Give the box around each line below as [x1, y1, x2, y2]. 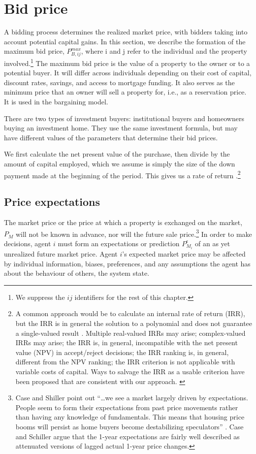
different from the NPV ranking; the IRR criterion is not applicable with [15, 357, 235, 367]
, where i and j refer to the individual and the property [81, 46, 247, 56]
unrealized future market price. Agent [4, 249, 118, 259]
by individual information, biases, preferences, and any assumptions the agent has [4, 258, 251, 268]
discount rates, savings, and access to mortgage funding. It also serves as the [4, 77, 235, 87]
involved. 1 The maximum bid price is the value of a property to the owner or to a [4, 57, 250, 68]
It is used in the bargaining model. [4, 97, 108, 107]
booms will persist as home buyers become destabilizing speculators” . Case [15, 421, 244, 431]
